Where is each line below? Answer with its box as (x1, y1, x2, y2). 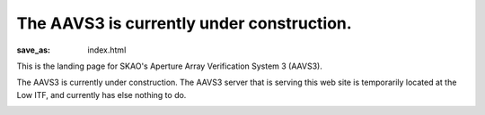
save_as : (16, 45, 51, 55)
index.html (87, 45, 127, 55)
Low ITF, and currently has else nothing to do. (16, 89, 187, 100)
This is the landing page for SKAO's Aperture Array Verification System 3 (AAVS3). (16, 61, 322, 71)
